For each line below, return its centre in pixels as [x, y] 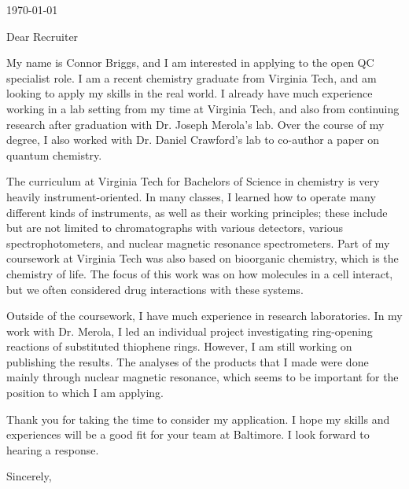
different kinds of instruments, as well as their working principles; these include [197, 212]
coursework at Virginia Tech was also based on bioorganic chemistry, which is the [203, 258]
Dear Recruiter [42, 36]
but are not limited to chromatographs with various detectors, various [175, 228]
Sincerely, [29, 476]
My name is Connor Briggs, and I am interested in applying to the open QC [190, 63]
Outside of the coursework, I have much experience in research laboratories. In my [204, 316]
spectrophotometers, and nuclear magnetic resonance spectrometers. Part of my [198, 243]
